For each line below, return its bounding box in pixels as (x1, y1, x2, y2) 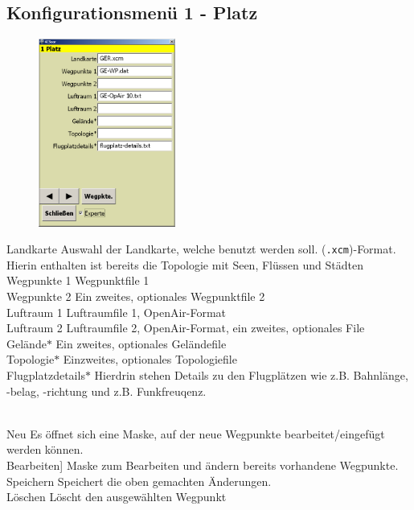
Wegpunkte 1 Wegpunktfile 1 (6, 272, 150, 289)
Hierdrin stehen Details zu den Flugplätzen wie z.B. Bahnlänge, (94, 366, 408, 383)
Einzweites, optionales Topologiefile (63, 351, 237, 368)
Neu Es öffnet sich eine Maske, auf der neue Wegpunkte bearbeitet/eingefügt (6, 425, 385, 442)
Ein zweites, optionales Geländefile (55, 335, 227, 352)
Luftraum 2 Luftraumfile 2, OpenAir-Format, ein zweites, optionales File (6, 319, 365, 336)
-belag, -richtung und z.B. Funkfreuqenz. (6, 382, 207, 399)
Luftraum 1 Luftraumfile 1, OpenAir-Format (6, 303, 227, 320)
